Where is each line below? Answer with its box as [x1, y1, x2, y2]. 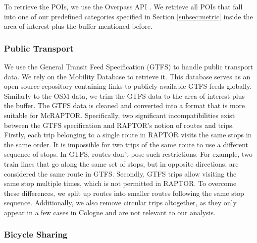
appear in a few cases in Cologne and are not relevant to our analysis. [4, 207, 216, 217]
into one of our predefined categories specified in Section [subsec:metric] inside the [4, 11, 253, 21]
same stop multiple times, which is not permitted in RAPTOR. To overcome [4, 178, 237, 188]
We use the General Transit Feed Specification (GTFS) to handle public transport [4, 61, 254, 71]
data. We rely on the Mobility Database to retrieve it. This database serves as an [4, 71, 251, 81]
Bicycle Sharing [4, 228, 68, 241]
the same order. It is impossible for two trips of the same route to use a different [4, 139, 249, 149]
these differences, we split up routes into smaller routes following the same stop [4, 187, 244, 198]
